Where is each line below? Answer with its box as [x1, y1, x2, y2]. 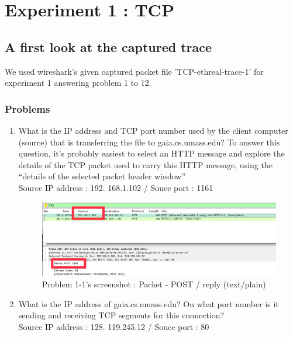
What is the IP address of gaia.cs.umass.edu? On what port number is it [18, 297, 279, 310]
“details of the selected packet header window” [18, 170, 186, 182]
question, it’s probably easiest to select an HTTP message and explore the [18, 147, 285, 159]
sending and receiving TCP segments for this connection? [18, 309, 225, 321]
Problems [5, 101, 50, 116]
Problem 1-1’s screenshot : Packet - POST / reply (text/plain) [42, 278, 266, 290]
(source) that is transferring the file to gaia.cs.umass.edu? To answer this [18, 136, 280, 148]
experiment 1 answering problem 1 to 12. [5, 77, 151, 89]
